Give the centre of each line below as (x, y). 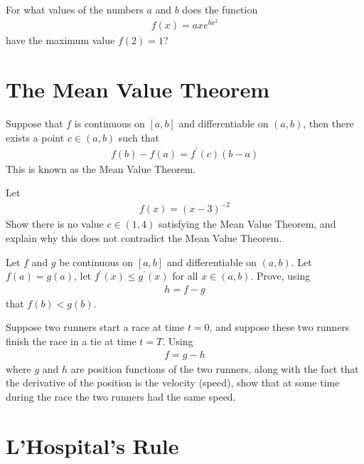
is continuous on (109, 123)
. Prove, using (280, 276)
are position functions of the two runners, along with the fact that (215, 368)
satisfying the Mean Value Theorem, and (247, 224)
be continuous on (96, 262)
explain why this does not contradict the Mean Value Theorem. (144, 238)
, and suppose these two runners (279, 327)
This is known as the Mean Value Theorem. (101, 168)
